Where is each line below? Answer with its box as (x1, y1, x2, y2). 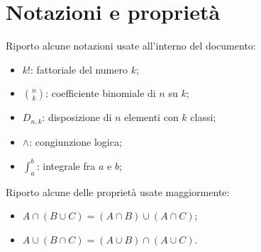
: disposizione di (42, 110, 112, 125)
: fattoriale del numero (30, 62, 128, 76)
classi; (190, 110, 216, 125)
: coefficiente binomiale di (45, 86, 156, 101)
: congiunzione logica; (29, 134, 122, 149)
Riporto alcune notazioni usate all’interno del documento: (6, 38, 256, 53)
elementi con (124, 110, 179, 125)
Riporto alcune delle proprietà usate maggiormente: (6, 184, 230, 199)
